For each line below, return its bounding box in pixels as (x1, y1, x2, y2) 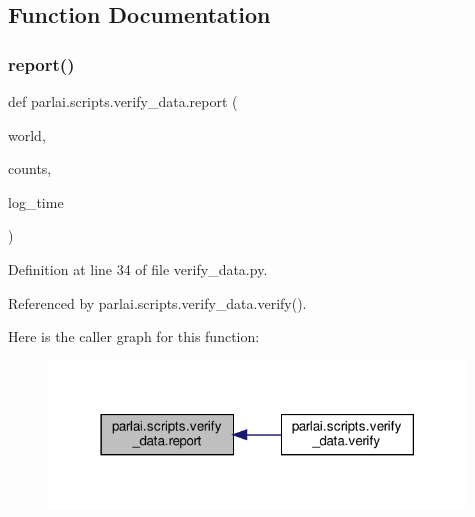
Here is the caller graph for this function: (8, 326, 260, 347)
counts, (8, 158, 52, 179)
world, (8, 124, 46, 145)
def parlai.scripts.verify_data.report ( (8, 91, 238, 111)
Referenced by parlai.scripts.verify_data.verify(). (8, 292, 307, 313)
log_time (8, 191, 64, 212)
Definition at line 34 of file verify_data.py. (8, 258, 268, 279)
